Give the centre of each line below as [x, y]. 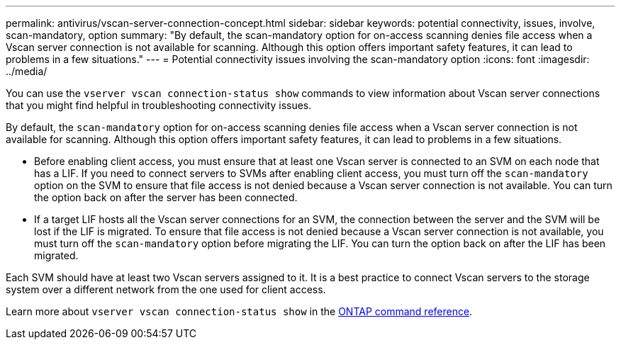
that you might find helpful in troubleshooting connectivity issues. [159, 105]
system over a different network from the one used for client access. [166, 289]
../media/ [27, 71]
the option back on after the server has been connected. [166, 197]
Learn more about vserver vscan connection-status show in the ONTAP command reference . [239, 311]
